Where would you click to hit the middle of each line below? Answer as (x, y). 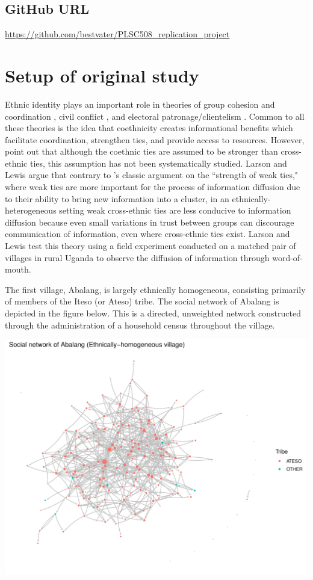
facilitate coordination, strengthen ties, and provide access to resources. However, (155, 139)
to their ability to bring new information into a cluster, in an (117, 198)
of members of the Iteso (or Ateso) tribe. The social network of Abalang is (142, 301)
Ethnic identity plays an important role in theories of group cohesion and (140, 104)
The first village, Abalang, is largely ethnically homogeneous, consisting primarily (155, 289)
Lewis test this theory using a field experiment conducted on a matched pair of (150, 246)
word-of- (287, 257)
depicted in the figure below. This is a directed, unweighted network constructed (153, 313)
